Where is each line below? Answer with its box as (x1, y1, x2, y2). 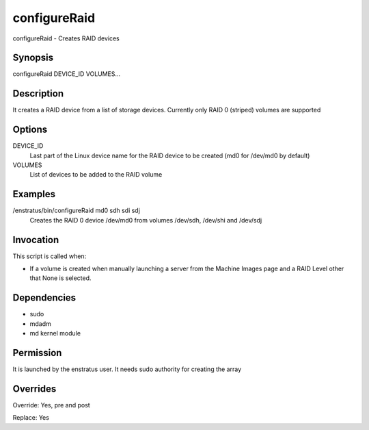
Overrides (12, 383, 57, 394)
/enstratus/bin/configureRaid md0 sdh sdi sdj (12, 206, 140, 215)
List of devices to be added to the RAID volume (29, 170, 163, 179)
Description (12, 88, 64, 99)
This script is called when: (12, 252, 87, 260)
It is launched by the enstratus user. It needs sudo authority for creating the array (12, 365, 242, 373)
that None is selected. (29, 274, 92, 282)
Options (12, 124, 48, 136)
